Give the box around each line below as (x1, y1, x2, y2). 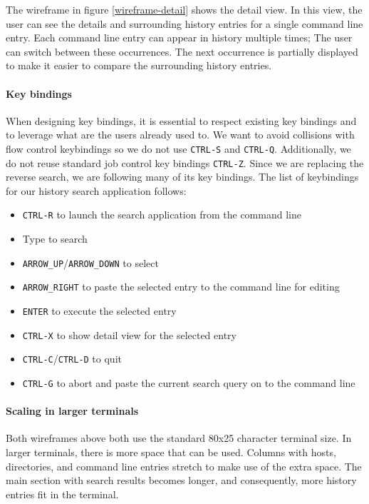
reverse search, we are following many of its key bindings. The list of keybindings (6, 169, 359, 184)
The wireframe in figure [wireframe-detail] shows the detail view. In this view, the (6, 2, 363, 16)
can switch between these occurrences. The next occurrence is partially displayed (6, 44, 358, 59)
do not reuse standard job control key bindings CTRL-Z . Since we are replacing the (6, 155, 364, 170)
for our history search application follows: (6, 183, 187, 198)
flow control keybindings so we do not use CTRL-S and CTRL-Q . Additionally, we (6, 141, 351, 156)
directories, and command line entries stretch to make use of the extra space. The (6, 458, 362, 473)
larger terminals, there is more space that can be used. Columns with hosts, (6, 445, 336, 460)
